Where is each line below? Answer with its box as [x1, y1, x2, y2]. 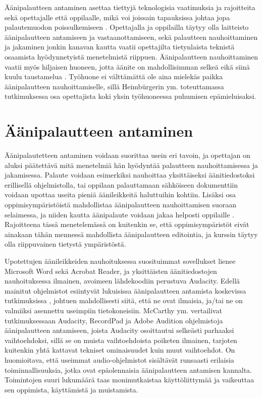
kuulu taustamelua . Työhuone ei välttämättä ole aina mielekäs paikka [5, 71, 223, 82]
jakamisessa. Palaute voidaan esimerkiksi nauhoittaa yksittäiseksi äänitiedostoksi [5, 169, 255, 180]
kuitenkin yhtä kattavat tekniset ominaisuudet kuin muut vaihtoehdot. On [5, 345, 235, 355]
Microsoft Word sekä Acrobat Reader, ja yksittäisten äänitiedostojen [5, 265, 217, 276]
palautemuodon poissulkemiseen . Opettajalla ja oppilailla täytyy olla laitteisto [5, 22, 249, 32]
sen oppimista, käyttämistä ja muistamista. [5, 384, 138, 394]
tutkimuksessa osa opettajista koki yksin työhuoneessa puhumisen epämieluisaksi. [5, 91, 256, 101]
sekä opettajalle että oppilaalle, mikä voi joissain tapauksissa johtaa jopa [5, 12, 230, 22]
